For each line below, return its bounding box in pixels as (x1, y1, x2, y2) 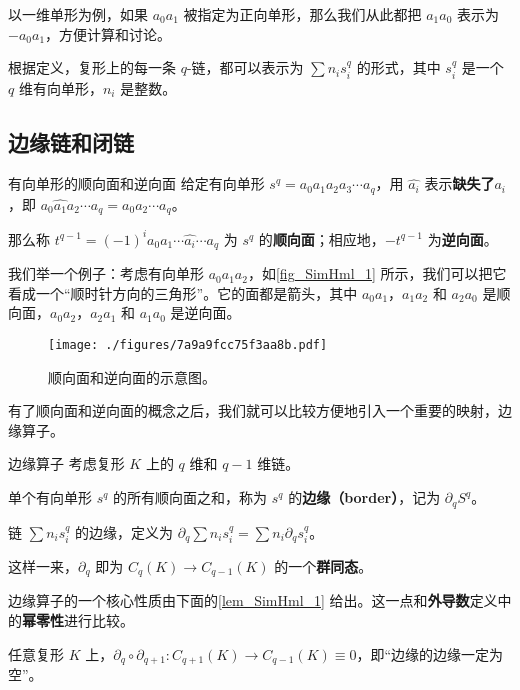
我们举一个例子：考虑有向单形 (8, 263, 204, 284)
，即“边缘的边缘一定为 (356, 643, 504, 664)
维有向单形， (18, 77, 103, 98)
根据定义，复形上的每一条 (8, 57, 176, 78)
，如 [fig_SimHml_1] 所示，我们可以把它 (247, 263, 507, 284)
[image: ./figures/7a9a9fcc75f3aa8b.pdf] (48, 338, 328, 353)
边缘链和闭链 (8, 126, 134, 157)
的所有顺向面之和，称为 (113, 487, 268, 508)
